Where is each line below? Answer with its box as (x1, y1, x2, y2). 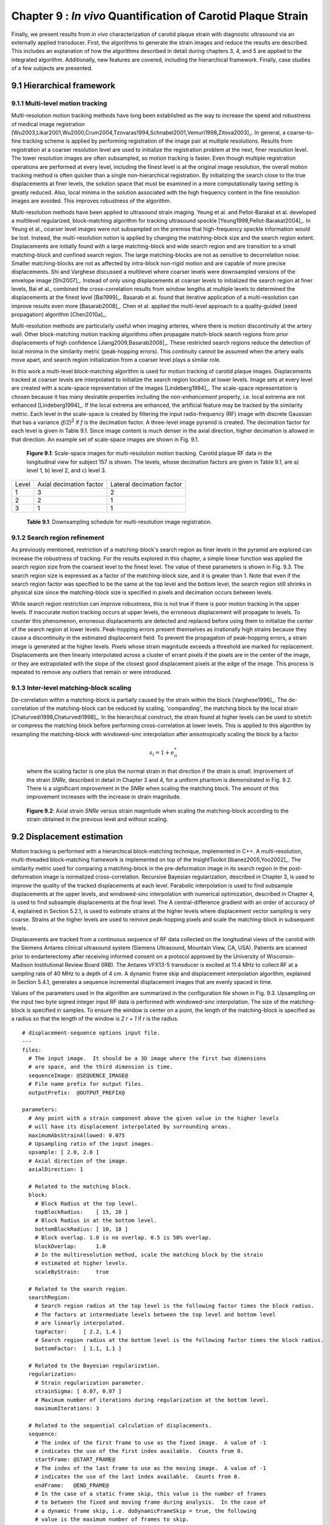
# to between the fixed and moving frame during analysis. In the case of (34, 1499, 266, 1506)
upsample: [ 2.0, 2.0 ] (28, 1149, 100, 1156)
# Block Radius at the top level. (34, 1200, 138, 1207)
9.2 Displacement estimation (11, 831, 123, 842)
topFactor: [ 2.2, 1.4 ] (34, 1328, 122, 1335)
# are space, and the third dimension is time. (28, 1063, 174, 1071)
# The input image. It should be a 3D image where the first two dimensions (28, 1055, 266, 1062)
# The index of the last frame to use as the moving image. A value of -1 (34, 1465, 266, 1471)
